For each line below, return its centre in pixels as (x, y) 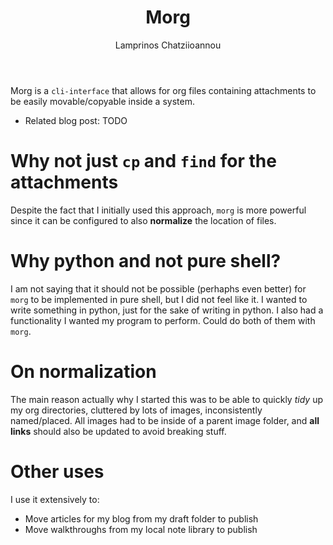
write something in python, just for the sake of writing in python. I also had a (167, 310)
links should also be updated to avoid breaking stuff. (118, 431)
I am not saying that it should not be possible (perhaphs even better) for (158, 288)
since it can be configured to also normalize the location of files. (143, 220)
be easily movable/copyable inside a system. (102, 101)
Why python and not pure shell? (146, 261)
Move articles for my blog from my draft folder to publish (141, 518)
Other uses (57, 471)
